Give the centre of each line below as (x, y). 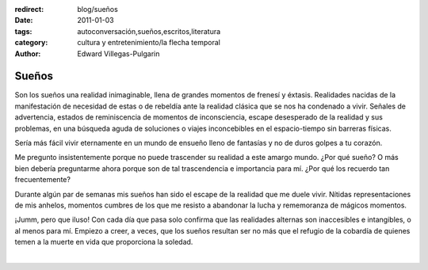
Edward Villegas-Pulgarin (118, 53)
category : (31, 43)
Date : (24, 21)
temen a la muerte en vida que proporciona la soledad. (104, 242)
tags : (23, 31)
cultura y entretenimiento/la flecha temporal (149, 43)
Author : (28, 53)
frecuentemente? (43, 180)
